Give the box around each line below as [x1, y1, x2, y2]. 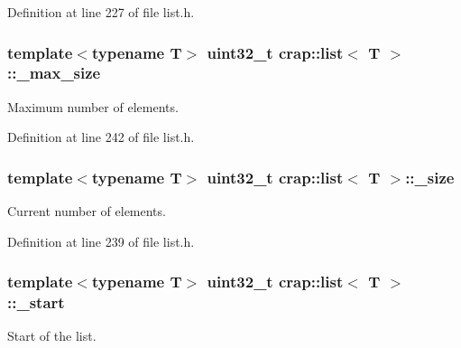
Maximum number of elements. [7, 97, 179, 116]
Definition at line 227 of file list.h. [7, 3, 195, 21]
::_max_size [7, 61, 101, 84]
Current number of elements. [7, 202, 166, 221]
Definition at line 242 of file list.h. [7, 127, 195, 146]
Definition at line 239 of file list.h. [7, 231, 195, 250]
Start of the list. [7, 326, 97, 345]
